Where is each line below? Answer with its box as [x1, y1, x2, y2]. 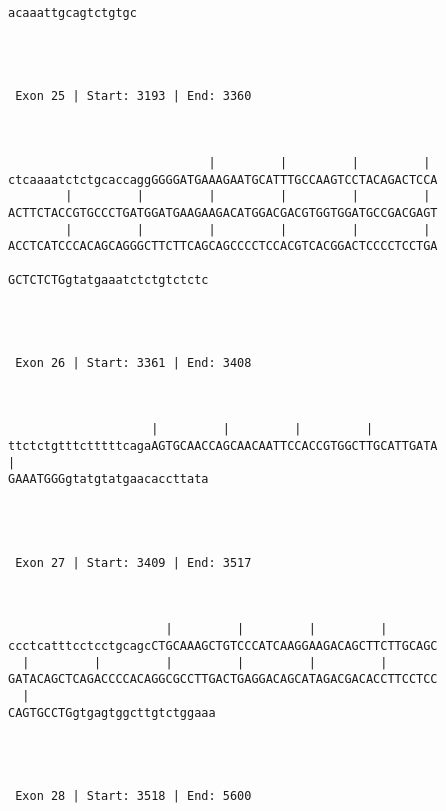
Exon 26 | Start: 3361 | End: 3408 [15, 355, 252, 370]
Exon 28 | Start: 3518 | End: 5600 [15, 788, 252, 803]
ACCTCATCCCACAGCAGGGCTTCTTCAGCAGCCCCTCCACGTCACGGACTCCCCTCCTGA [8, 239, 438, 254]
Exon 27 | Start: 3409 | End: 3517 [15, 555, 252, 570]
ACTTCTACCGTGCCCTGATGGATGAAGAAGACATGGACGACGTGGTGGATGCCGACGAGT [8, 205, 438, 220]
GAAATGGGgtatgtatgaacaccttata [8, 472, 209, 487]
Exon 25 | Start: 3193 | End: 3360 [15, 89, 252, 104]
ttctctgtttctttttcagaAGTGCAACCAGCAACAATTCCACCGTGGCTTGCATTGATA [8, 439, 438, 454]
